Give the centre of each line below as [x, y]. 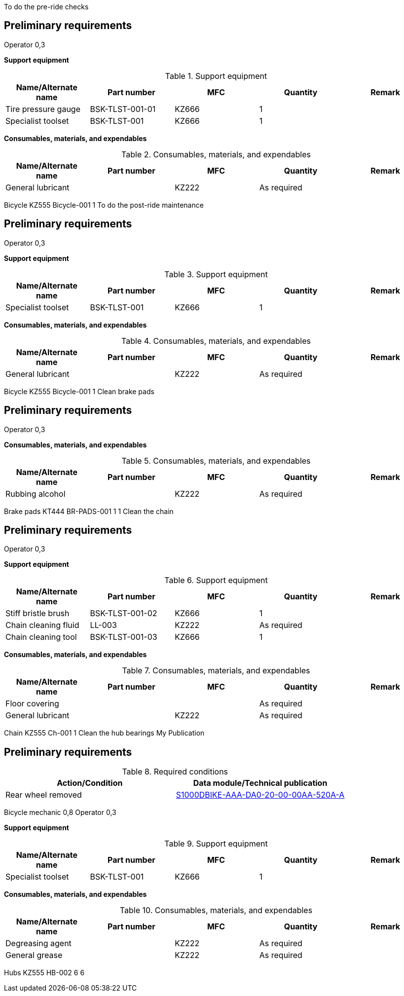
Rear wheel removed [44, 795]
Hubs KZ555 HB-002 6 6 [44, 973]
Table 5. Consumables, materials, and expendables [216, 461]
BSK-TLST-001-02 [124, 613]
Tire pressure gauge [43, 109]
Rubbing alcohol [36, 494]
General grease [34, 955]
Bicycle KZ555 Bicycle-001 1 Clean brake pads [79, 391]
